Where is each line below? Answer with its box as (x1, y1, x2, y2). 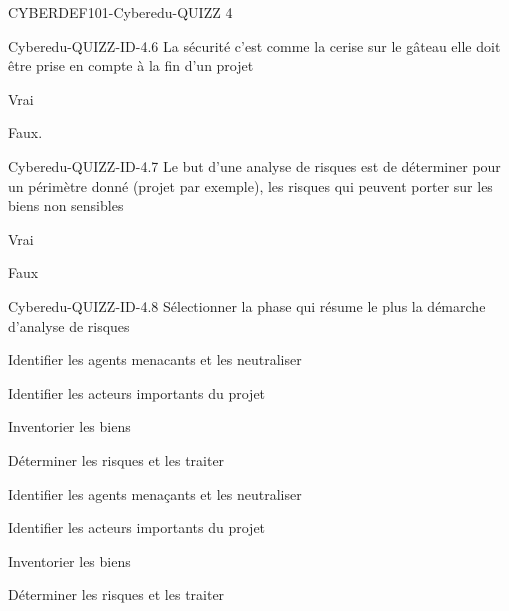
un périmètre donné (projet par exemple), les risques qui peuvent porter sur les (8, 175, 493, 196)
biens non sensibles (8, 195, 124, 216)
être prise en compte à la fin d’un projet (8, 55, 254, 76)
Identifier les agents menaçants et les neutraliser (8, 483, 302, 504)
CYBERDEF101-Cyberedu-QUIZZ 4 (8, 2, 233, 22)
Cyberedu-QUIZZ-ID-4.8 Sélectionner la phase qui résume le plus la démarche (8, 295, 486, 316)
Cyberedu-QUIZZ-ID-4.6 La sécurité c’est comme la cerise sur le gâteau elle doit (8, 35, 501, 56)
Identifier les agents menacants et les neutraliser (8, 349, 302, 370)
